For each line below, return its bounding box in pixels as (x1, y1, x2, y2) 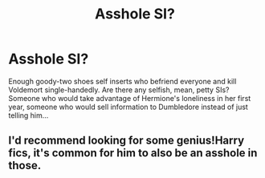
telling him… (8, 110, 49, 120)
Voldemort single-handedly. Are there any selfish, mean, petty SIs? (8, 85, 230, 95)
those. (8, 159, 42, 172)
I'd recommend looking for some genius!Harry (8, 134, 245, 148)
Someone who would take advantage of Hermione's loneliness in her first (8, 93, 251, 103)
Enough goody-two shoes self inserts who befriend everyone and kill (8, 76, 237, 86)
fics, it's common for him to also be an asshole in (8, 146, 258, 160)
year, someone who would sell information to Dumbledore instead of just (8, 102, 249, 111)
